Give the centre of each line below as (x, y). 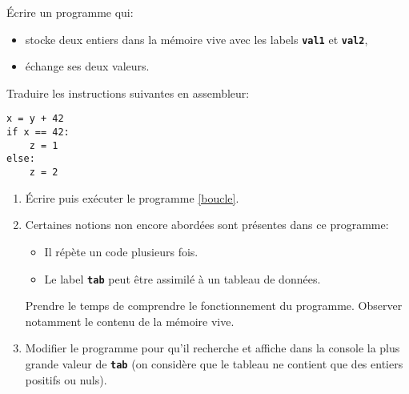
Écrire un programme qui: (70, 12)
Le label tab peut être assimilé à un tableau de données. (182, 278)
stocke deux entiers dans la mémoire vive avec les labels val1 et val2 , (196, 39)
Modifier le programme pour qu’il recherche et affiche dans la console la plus (213, 348)
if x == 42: (38, 133)
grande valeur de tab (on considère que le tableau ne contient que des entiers (214, 363)
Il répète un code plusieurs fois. (121, 251)
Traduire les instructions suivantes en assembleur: (128, 92)
